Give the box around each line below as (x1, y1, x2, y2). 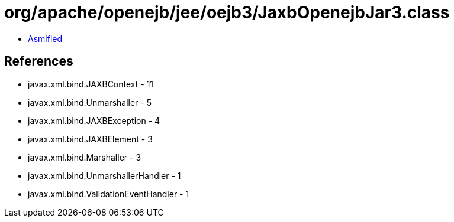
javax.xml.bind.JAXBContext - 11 (28, 79, 154, 89)
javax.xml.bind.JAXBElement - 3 (28, 133, 153, 144)
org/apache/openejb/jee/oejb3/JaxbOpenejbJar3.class (4, 2, 450, 22)
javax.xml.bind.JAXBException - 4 (28, 115, 160, 126)
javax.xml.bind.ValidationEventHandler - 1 (28, 188, 189, 199)
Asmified (28, 33, 63, 44)
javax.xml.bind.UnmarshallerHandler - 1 (28, 170, 181, 181)
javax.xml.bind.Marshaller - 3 (28, 152, 141, 162)
